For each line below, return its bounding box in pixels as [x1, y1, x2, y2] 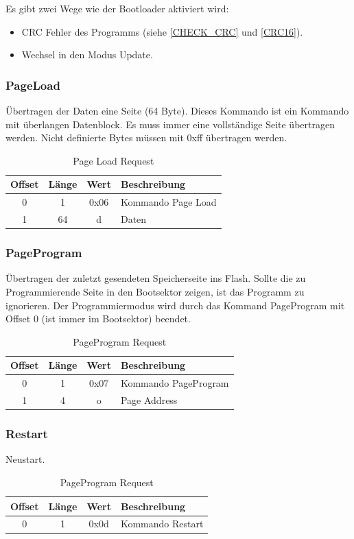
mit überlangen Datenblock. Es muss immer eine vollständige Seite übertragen [5, 117, 335, 131]
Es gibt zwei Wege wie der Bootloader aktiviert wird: [5, 1, 229, 15]
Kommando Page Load [120, 195, 217, 209]
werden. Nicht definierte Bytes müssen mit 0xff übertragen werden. [5, 130, 287, 145]
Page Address [120, 393, 178, 407]
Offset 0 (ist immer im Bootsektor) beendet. [5, 311, 191, 326]
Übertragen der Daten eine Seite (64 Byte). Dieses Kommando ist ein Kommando [5, 104, 349, 117]
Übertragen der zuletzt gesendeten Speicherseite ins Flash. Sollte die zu [5, 271, 306, 285]
